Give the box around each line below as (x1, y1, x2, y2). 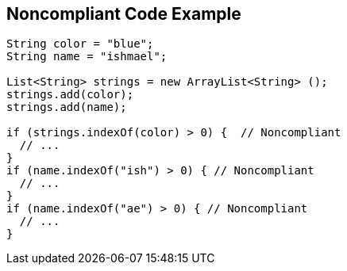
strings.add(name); (6, 101, 127, 114)
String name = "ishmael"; (6, 50, 168, 63)
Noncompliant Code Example (6, 4, 241, 24)
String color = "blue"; (6, 37, 154, 51)
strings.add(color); (6, 88, 134, 101)
